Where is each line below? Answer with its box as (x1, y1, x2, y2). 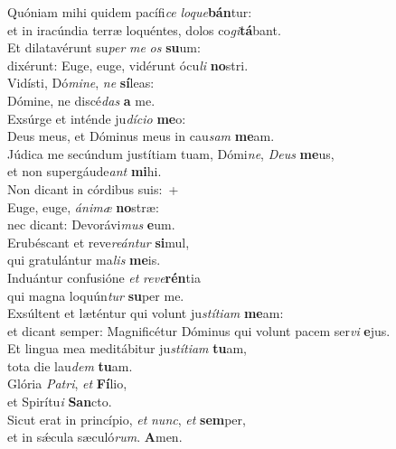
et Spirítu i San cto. (7, 392, 112, 411)
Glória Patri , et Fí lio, (7, 374, 127, 393)
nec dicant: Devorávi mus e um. (7, 215, 175, 234)
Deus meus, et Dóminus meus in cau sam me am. (7, 126, 275, 145)
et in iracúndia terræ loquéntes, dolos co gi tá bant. (7, 20, 281, 39)
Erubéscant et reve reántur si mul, (7, 232, 190, 251)
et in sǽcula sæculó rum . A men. (7, 427, 183, 446)
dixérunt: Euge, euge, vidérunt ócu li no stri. (7, 55, 249, 74)
